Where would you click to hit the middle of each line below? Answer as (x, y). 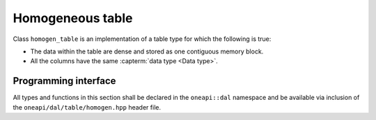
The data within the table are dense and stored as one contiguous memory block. (147, 51)
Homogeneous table (73, 18)
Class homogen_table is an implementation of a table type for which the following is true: (142, 39)
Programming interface (64, 81)
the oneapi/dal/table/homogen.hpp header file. (87, 107)
